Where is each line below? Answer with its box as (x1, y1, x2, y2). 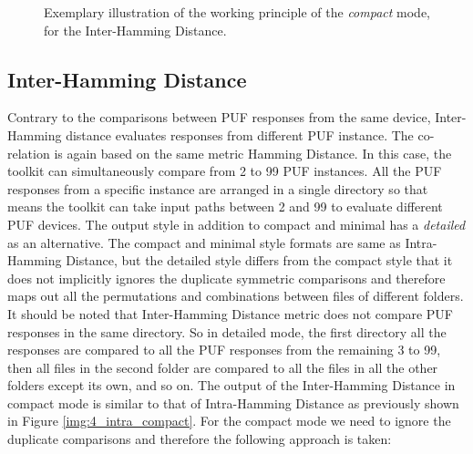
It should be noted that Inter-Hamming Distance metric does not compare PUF (7, 304, 453, 323)
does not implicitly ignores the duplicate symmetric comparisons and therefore (7, 268, 446, 287)
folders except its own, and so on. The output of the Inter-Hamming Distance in (7, 376, 456, 395)
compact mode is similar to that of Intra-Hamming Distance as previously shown (7, 393, 459, 412)
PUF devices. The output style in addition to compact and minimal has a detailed (7, 214, 466, 233)
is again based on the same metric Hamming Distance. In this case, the (54, 143, 452, 162)
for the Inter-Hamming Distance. (44, 20, 227, 39)
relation (7, 143, 50, 162)
